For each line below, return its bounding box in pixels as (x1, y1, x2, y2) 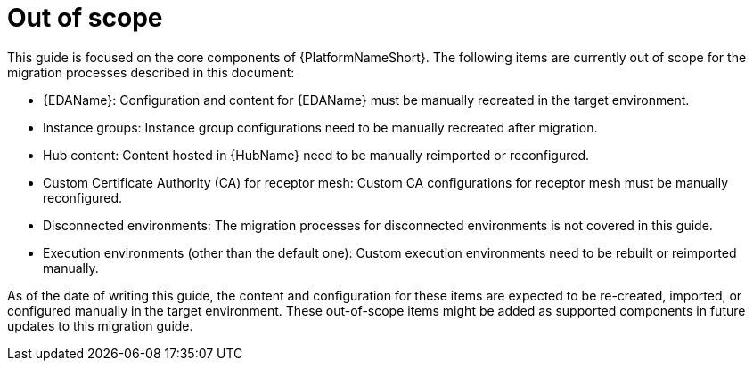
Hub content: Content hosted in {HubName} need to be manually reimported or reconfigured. (43, 147, 590, 163)
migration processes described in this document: (7, 64, 295, 80)
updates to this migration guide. (7, 317, 193, 333)
